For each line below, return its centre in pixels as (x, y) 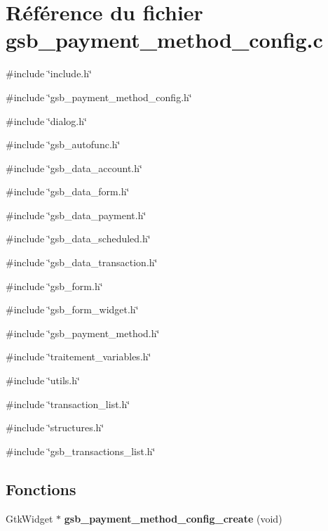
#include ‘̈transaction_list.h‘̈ (68, 404)
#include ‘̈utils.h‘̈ (43, 380)
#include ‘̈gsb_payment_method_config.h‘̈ (99, 97)
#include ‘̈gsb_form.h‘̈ (54, 286)
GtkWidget (29, 518)
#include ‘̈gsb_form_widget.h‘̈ (72, 309)
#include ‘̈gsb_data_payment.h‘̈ (76, 215)
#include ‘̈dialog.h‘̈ (46, 120)
